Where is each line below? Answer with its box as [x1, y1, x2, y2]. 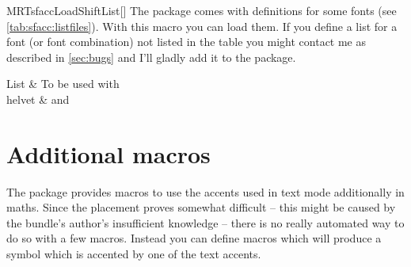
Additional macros [6, 137, 211, 170]
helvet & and [6, 90, 70, 107]
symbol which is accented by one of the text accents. [6, 246, 261, 262]
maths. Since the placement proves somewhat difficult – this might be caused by [6, 199, 396, 216]
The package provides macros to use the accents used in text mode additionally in [6, 183, 405, 200]
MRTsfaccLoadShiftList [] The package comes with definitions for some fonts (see [6, 2, 397, 18]
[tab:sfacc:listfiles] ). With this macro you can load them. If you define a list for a [6, 17, 398, 34]
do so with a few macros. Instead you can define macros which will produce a [6, 230, 382, 246]
